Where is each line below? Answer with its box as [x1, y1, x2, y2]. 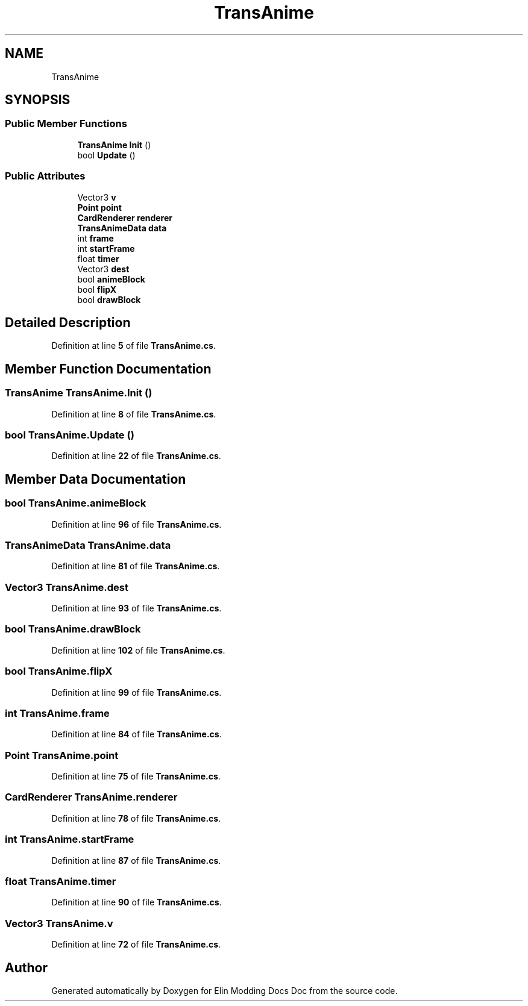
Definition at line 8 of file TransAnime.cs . [51, 408, 216, 419]
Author [5, 960, 48, 975]
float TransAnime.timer [5, 875, 116, 887]
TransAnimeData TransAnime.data [5, 539, 171, 551]
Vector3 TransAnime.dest [5, 581, 129, 593]
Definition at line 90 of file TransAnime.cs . [51, 897, 222, 908]
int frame [77, 233, 114, 243]
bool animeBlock [77, 273, 145, 284]
